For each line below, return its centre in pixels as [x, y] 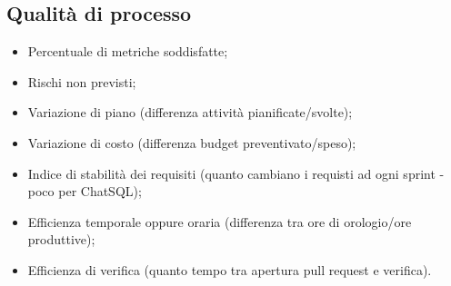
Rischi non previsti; [82, 81]
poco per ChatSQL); [85, 191]
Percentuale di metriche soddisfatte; [128, 51]
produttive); [61, 239]
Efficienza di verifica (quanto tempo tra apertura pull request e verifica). [230, 269]
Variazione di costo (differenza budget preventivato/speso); [192, 142]
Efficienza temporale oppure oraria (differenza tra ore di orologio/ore [220, 221]
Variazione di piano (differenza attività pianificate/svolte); [190, 112]
